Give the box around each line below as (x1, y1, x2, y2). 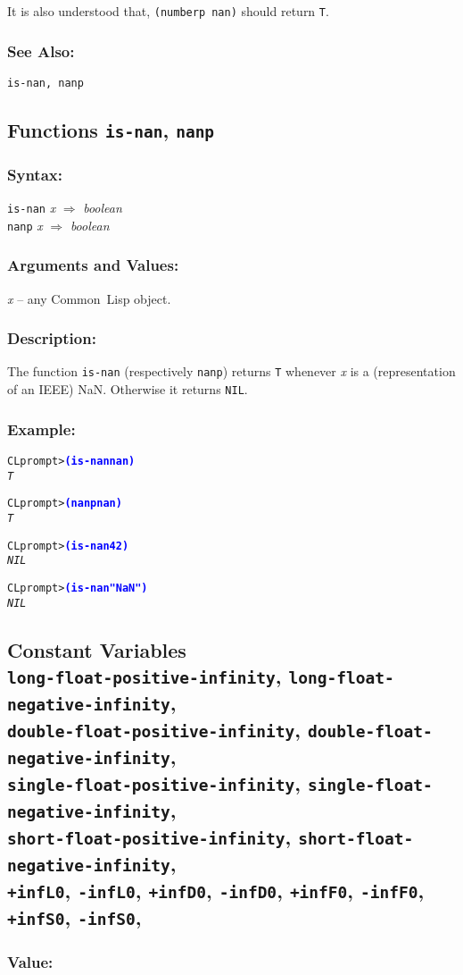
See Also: (7, 39, 75, 62)
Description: (7, 327, 96, 349)
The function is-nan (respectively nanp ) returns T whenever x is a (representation (7, 362, 456, 381)
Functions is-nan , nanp (7, 115, 215, 143)
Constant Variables (7, 635, 186, 663)
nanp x (7, 215, 43, 234)
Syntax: (7, 163, 62, 185)
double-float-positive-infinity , (7, 715, 301, 743)
